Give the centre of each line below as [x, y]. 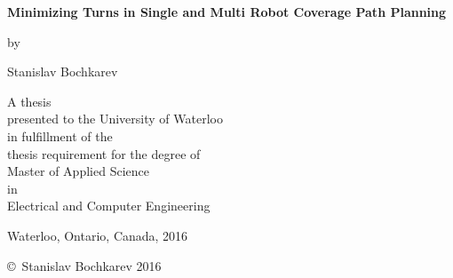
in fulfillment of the [60, 135]
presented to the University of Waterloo [115, 119]
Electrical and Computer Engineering [109, 206]
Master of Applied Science [78, 171]
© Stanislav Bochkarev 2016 [84, 265]
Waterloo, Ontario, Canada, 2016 [98, 235]
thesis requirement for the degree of [104, 153]
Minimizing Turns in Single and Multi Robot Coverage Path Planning [227, 12]
